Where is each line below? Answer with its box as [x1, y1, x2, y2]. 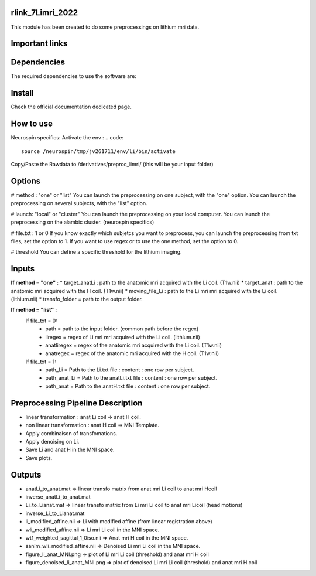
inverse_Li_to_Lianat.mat [25, 510, 85, 517]
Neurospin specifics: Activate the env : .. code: [11, 134, 124, 141]
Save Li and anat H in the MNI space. [25, 446, 115, 454]
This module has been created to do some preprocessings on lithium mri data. [11, 23, 200, 30]
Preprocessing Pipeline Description [11, 398, 143, 408]
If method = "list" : [11, 306, 57, 313]
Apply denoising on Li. [25, 438, 80, 445]
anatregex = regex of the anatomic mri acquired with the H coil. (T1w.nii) [45, 350, 219, 357]
